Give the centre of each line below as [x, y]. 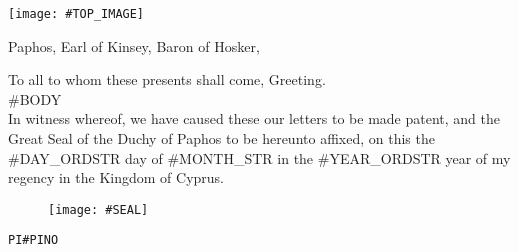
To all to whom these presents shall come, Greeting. [167, 79]
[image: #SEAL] [98, 209]
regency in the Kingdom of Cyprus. [116, 177]
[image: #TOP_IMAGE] [76, 14]
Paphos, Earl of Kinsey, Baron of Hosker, [134, 45]
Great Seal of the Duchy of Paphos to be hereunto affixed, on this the [221, 138]
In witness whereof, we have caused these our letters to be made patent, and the [254, 118]
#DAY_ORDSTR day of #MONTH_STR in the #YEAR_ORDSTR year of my [259, 157]
